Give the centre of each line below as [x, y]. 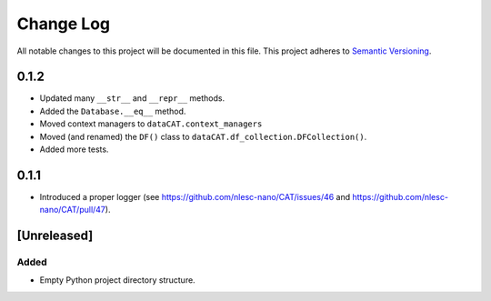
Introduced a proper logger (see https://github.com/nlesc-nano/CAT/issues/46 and [195, 196]
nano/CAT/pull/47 [73, 210]
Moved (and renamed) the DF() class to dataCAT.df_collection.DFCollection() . [203, 136]
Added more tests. [74, 149]
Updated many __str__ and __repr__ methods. [132, 98]
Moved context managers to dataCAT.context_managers [151, 124]
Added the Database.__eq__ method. [113, 111]
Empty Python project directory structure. [117, 280]
